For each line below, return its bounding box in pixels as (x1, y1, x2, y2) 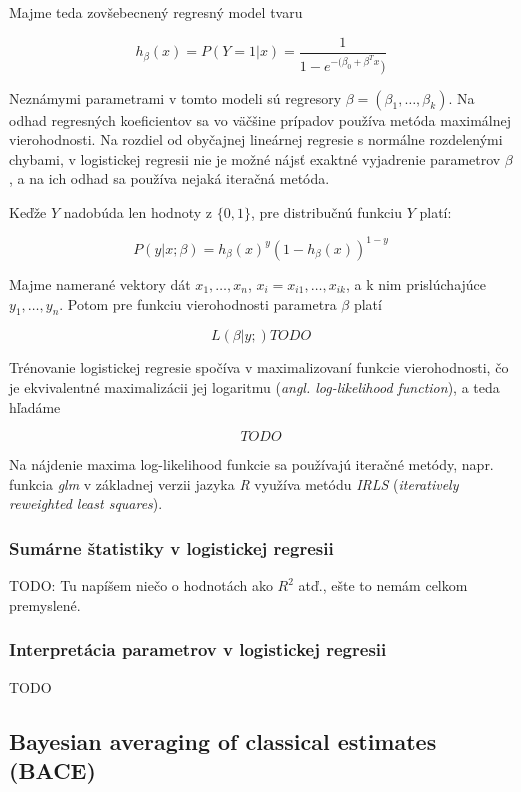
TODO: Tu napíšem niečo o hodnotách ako (9, 575, 273, 596)
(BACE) (9, 754, 96, 785)
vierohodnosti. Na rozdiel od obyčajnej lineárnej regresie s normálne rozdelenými (9, 129, 503, 150)
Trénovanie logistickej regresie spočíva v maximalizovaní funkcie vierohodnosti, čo (9, 357, 509, 378)
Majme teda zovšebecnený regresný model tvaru (9, 2, 303, 22)
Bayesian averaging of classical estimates (9, 725, 437, 756)
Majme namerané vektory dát (9, 273, 191, 294)
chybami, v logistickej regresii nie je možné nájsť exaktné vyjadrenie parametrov (9, 148, 501, 169)
